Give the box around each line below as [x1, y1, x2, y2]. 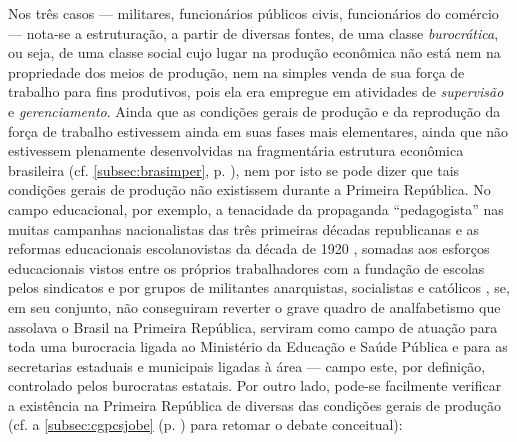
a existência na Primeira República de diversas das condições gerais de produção [8, 394, 501, 415]
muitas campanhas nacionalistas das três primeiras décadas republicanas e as [8, 218, 480, 239]
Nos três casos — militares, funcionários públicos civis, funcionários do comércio [8, 3, 499, 23]
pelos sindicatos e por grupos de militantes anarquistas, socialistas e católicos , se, [8, 277, 510, 298]
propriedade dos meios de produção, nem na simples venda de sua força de [8, 61, 465, 82]
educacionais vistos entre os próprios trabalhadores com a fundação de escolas [8, 257, 485, 278]
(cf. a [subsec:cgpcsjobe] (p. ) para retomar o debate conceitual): [8, 414, 403, 435]
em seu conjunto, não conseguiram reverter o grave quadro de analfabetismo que [8, 296, 501, 317]
